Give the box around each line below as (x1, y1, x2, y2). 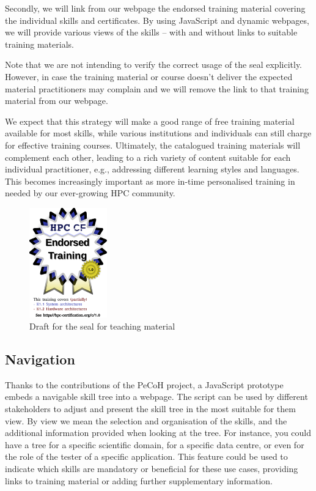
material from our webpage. (5, 94, 108, 107)
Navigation (5, 350, 75, 369)
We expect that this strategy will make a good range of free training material (5, 114, 295, 127)
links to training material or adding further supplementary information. (5, 474, 273, 487)
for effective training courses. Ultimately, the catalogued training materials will (5, 138, 301, 151)
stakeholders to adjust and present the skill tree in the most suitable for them (5, 402, 296, 415)
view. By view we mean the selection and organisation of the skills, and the (5, 414, 287, 427)
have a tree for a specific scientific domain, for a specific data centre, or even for (5, 438, 304, 451)
